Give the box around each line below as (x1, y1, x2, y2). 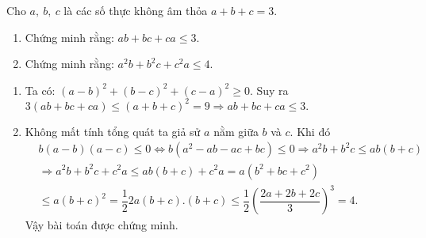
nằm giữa (213, 123, 259, 139)
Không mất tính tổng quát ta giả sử (25, 123, 201, 139)
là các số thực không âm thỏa (63, 2, 208, 18)
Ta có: (25, 81, 56, 98)
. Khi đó (290, 123, 331, 139)
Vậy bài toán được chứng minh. (25, 217, 178, 233)
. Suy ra (249, 81, 289, 98)
